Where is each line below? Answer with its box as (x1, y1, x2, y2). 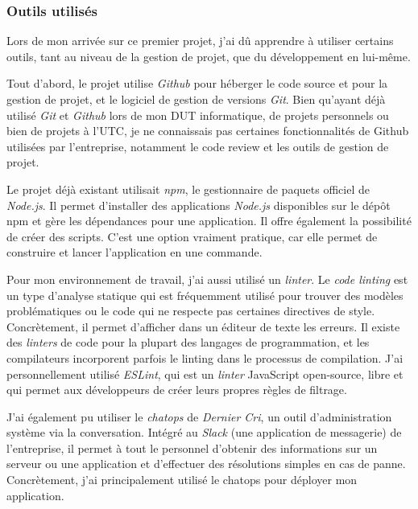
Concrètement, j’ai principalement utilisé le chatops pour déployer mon (6, 471, 358, 488)
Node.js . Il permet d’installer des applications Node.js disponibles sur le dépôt (6, 196, 391, 213)
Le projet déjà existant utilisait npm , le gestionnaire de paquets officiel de (6, 180, 370, 197)
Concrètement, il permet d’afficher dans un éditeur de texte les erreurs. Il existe (6, 318, 400, 335)
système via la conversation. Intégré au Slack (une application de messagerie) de (6, 424, 402, 441)
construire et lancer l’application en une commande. (6, 244, 263, 261)
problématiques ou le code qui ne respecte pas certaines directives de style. (6, 302, 375, 319)
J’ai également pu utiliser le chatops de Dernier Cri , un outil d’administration (6, 408, 392, 425)
